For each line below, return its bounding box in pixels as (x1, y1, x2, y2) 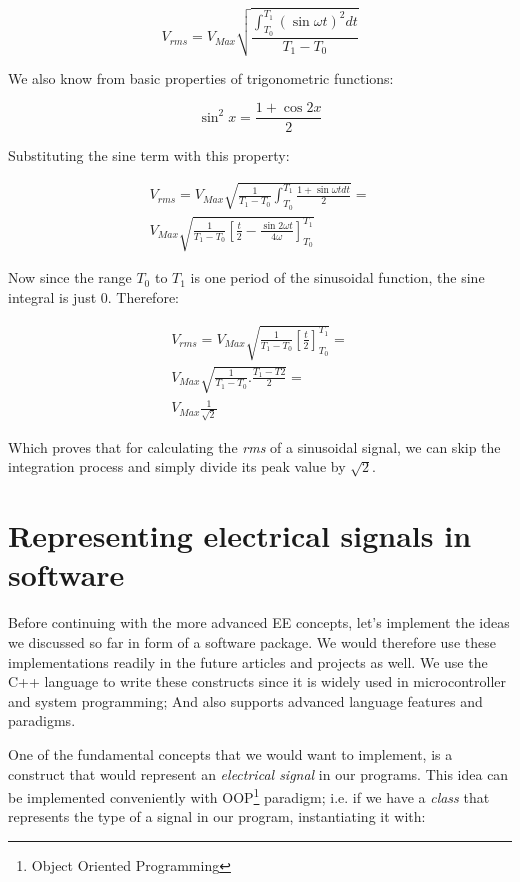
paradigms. (8, 710, 76, 731)
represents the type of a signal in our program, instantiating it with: (8, 806, 426, 827)
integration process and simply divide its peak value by (8, 456, 346, 477)
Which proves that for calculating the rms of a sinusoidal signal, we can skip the (8, 436, 501, 457)
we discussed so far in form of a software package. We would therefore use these (8, 631, 496, 652)
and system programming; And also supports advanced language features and (8, 690, 483, 711)
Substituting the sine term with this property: (8, 144, 290, 165)
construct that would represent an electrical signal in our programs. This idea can (8, 763, 509, 784)
